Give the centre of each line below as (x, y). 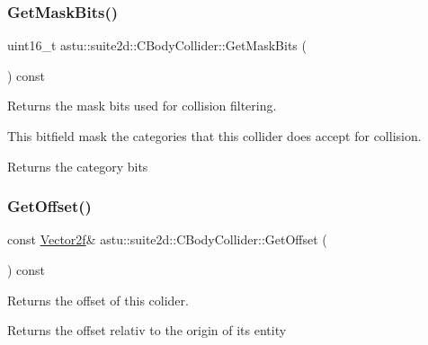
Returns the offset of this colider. (98, 300)
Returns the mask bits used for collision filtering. (142, 106)
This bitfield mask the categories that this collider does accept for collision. (214, 136)
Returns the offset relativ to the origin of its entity (147, 330)
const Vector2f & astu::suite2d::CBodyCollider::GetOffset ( (167, 239)
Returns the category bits (78, 166)
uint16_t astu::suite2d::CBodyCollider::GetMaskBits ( (157, 45)
